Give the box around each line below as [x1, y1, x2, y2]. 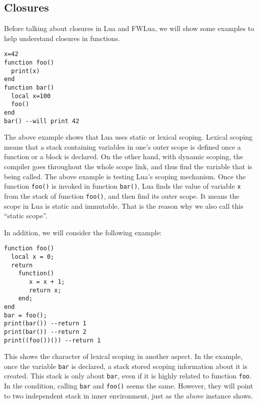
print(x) [11, 67, 40, 75]
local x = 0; [11, 253, 54, 261]
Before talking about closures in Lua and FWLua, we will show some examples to [4, 23, 254, 34]
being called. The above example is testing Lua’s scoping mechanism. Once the [4, 171, 246, 181]
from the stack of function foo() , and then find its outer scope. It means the [4, 190, 239, 201]
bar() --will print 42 [4, 117, 79, 125]
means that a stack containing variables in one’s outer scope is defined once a [4, 141, 241, 152]
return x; [29, 286, 61, 294]
